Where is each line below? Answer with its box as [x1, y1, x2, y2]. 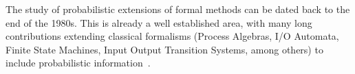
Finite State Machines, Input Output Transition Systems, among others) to [6, 42, 323, 56]
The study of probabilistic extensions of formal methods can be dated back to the [6, 2, 350, 16]
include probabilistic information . [6, 56, 151, 70]
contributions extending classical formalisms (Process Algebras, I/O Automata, [6, 29, 339, 43]
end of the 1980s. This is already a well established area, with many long [6, 15, 312, 29]
